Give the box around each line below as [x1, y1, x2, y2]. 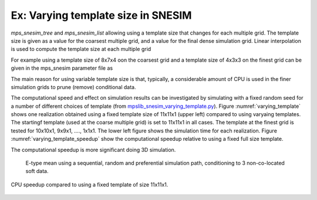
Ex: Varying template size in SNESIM [11, 9, 192, 22]
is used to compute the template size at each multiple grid [11, 46, 151, 53]
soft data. [25, 168, 49, 175]
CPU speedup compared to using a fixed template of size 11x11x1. [11, 181, 168, 188]
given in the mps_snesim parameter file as [11, 65, 113, 72]
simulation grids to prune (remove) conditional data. [11, 83, 136, 90]
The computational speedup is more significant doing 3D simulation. [11, 146, 176, 153]
